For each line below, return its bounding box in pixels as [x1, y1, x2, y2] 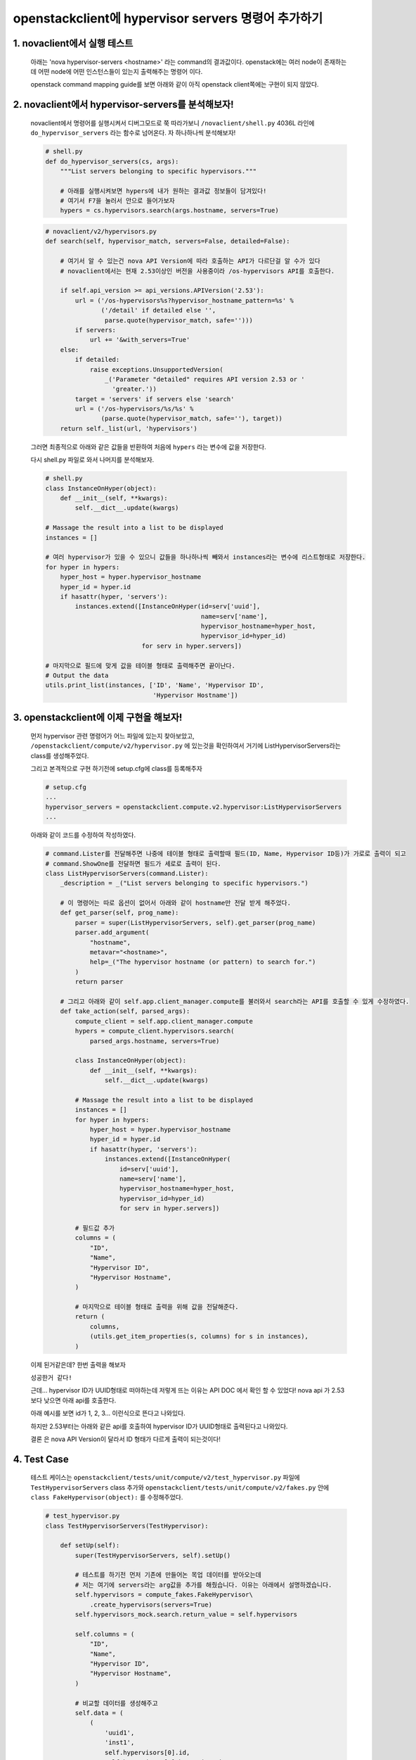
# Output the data [45, 672, 109, 679]
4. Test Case [13, 1453, 70, 1465]
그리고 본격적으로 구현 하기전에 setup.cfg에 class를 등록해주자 [30, 764, 203, 772]
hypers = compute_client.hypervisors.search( [74, 1027, 235, 1035]
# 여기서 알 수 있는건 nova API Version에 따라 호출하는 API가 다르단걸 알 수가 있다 [60, 257, 321, 265]
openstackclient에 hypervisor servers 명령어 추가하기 [13, 11, 323, 26]
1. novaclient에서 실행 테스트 [13, 37, 134, 49]
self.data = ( [74, 1709, 124, 1717]
